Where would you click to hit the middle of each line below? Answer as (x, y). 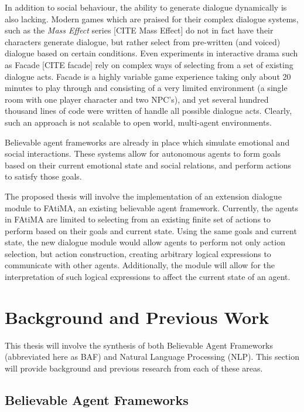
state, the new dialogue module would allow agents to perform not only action (145, 242)
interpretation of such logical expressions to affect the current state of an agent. (148, 277)
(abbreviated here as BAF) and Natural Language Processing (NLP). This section (152, 357)
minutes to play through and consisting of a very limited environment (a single (146, 88)
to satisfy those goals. (43, 176)
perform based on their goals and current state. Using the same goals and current (151, 230)
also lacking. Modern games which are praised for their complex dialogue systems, (152, 18)
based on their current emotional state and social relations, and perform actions (148, 165)
